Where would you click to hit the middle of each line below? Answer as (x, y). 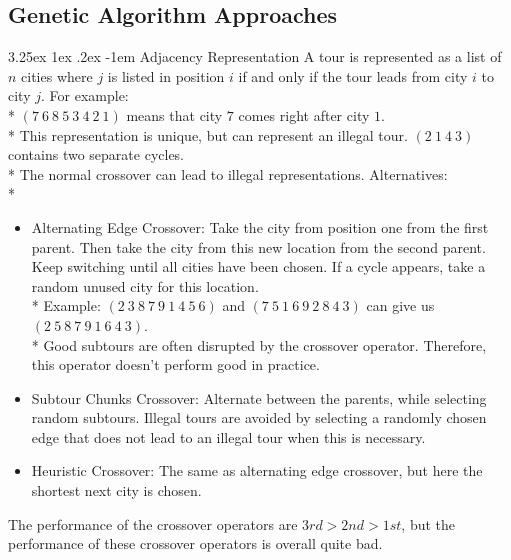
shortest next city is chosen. (116, 490)
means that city (174, 114)
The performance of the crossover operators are (153, 523)
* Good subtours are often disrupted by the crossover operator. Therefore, (259, 344)
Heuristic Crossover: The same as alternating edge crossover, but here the (257, 470)
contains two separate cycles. (96, 154)
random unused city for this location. (145, 285)
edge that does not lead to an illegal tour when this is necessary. (228, 436)
